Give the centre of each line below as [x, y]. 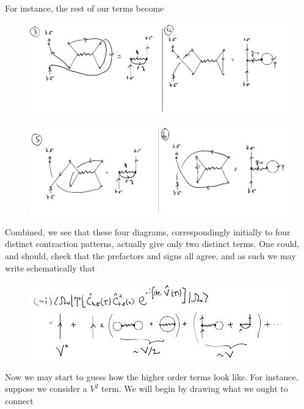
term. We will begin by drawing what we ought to [194, 389]
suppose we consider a [46, 389]
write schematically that [50, 267]
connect [19, 400]
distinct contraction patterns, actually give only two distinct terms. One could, [152, 244]
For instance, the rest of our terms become [85, 8]
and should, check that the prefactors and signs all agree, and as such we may [150, 256]
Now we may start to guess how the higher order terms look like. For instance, [152, 376]
